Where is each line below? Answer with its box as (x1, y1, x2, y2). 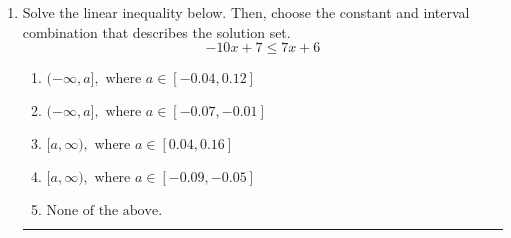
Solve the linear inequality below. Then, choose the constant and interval (22, 2, 470, 22)
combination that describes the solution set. (22, 21, 291, 42)
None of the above (46, 204, 159, 219)
